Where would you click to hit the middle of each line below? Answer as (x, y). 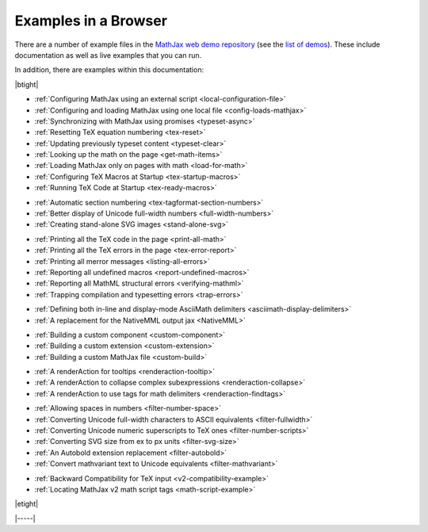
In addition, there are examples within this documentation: (109, 70)
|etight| (27, 504)
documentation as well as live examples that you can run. (108, 55)
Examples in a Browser (91, 21)
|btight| (27, 84)
